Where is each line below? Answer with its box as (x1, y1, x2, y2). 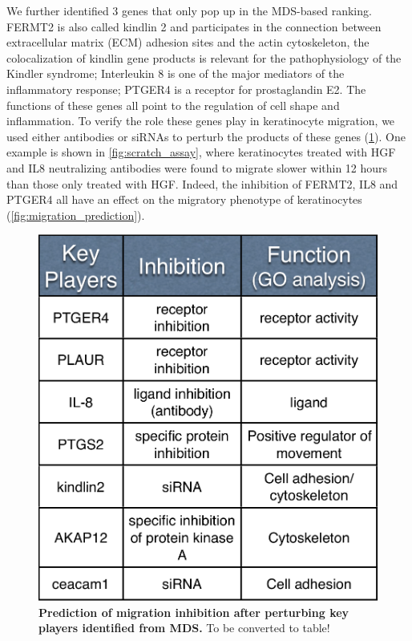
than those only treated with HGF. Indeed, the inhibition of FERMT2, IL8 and (6, 175, 398, 192)
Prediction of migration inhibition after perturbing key (38, 603, 349, 620)
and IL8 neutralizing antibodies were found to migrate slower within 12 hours (6, 159, 388, 176)
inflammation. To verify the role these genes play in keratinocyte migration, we (6, 112, 395, 129)
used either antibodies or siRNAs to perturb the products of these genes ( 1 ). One (6, 128, 406, 144)
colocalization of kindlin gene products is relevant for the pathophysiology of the (6, 49, 402, 66)
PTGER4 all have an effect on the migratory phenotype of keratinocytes (6, 191, 362, 208)
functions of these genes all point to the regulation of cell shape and (6, 96, 340, 113)
